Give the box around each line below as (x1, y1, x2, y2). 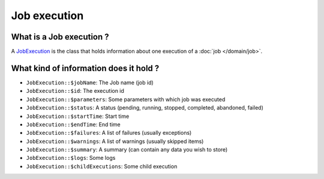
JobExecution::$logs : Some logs (26, 154, 116, 162)
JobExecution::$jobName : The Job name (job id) (26, 78, 154, 86)
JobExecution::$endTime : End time (26, 120, 121, 128)
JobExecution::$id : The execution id (26, 87, 124, 95)
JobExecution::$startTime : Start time (26, 113, 130, 120)
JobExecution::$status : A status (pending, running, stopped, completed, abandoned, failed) (26, 104, 263, 111)
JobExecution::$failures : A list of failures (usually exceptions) (26, 129, 192, 136)
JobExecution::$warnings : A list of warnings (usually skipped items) (26, 138, 204, 145)
